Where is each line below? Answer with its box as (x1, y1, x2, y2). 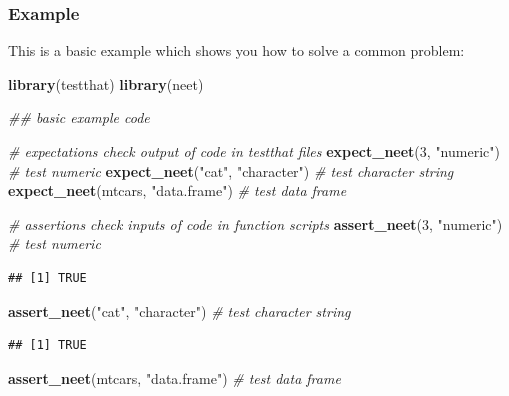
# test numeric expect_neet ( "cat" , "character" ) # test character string (8, 160, 454, 181)
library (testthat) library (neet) (8, 73, 204, 94)
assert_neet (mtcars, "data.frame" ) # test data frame (8, 367, 341, 388)
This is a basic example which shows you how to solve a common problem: (8, 40, 465, 61)
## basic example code (8, 107, 150, 128)
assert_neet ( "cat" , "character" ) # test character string (8, 300, 351, 321)
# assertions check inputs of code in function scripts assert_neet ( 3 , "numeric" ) (8, 213, 503, 234)
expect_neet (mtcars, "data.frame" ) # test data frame (8, 180, 347, 201)
